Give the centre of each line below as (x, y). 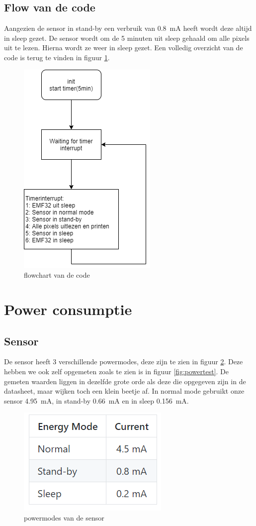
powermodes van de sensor (64, 517)
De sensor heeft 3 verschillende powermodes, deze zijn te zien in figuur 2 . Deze (124, 362)
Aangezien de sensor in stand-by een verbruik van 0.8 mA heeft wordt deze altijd (128, 28)
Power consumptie (68, 309)
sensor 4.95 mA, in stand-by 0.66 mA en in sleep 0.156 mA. (96, 400)
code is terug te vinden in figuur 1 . (57, 57)
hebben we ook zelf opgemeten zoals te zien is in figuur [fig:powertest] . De (116, 371)
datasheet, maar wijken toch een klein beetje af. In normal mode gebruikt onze (124, 391)
